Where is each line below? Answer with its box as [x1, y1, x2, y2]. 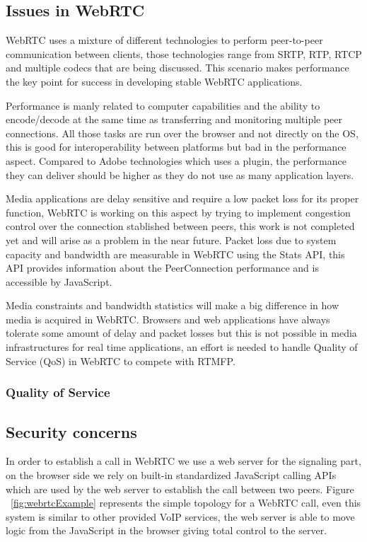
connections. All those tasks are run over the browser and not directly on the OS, [6, 125, 359, 140]
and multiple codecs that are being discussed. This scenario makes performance [6, 60, 349, 75]
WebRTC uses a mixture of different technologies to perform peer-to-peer [6, 33, 323, 47]
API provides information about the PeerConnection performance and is [6, 260, 319, 275]
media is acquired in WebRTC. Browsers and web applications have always [6, 311, 330, 326]
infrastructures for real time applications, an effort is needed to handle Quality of [6, 340, 358, 354]
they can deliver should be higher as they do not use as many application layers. [6, 167, 354, 182]
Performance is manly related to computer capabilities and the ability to [6, 98, 320, 113]
